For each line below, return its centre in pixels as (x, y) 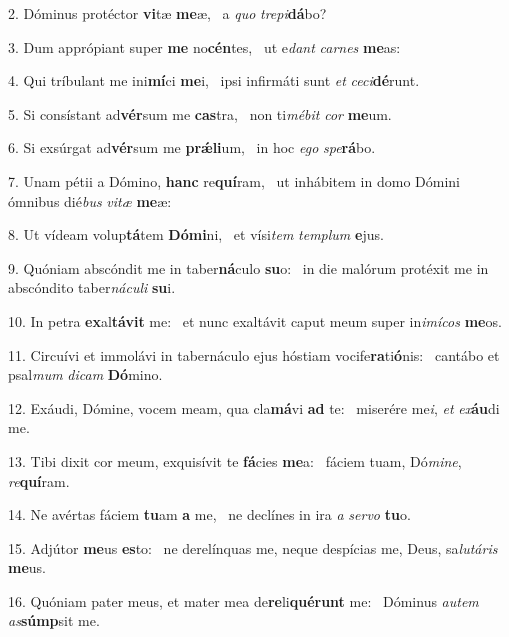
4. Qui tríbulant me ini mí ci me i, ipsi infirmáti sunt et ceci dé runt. (214, 80)
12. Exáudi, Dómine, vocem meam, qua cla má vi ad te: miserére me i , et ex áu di (254, 407)
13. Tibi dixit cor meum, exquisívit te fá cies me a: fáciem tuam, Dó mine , (235, 460)
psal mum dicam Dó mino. (85, 374)
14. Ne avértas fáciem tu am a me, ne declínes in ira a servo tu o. (209, 514)
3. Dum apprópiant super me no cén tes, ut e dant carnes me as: (204, 46)
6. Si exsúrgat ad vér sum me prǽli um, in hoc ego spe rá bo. (192, 147)
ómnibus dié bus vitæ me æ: (90, 200)
